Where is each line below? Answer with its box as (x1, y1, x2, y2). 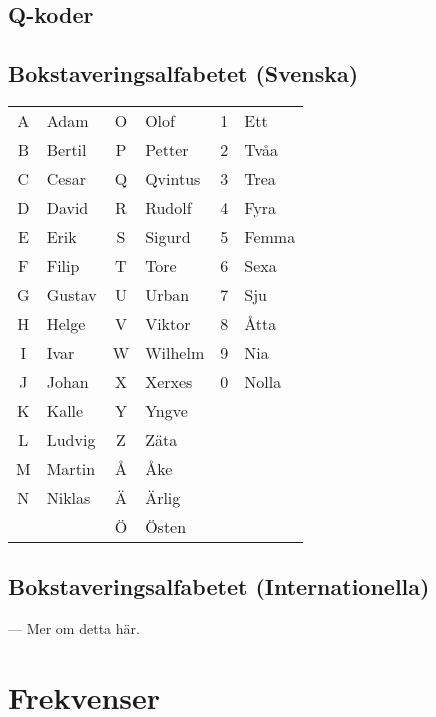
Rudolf (145, 195, 192, 219)
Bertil (46, 137, 87, 161)
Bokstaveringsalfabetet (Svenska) (8, 58, 359, 89)
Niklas (46, 485, 91, 509)
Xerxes (145, 369, 193, 393)
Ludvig (46, 427, 96, 451)
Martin (46, 456, 96, 480)
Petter (145, 137, 189, 161)
